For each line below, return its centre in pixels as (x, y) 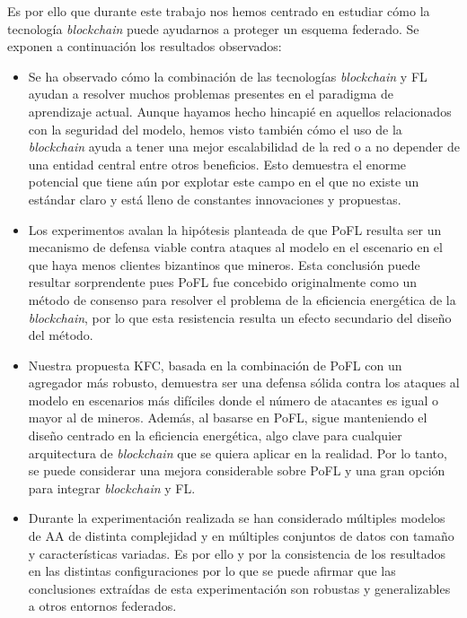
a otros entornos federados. (102, 606)
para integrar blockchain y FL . (112, 487)
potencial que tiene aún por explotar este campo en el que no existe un (224, 182)
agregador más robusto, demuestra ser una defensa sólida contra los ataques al (244, 383)
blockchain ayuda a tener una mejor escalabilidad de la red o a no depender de (244, 147)
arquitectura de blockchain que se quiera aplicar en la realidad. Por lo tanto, (238, 453)
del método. (61, 335)
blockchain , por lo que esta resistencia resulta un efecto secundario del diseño (240, 317)
